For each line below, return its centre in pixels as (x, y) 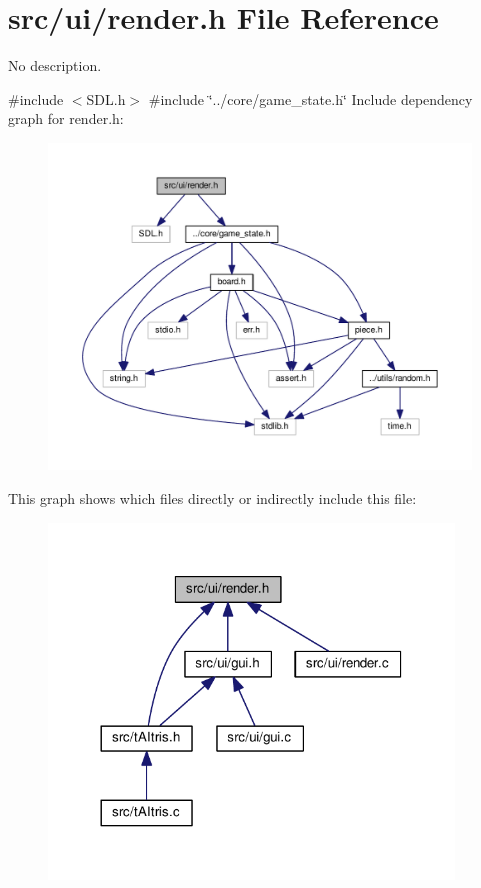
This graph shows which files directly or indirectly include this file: (212, 498)
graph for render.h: (66, 118)
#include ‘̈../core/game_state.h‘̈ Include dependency (310, 98)
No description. (55, 65)
